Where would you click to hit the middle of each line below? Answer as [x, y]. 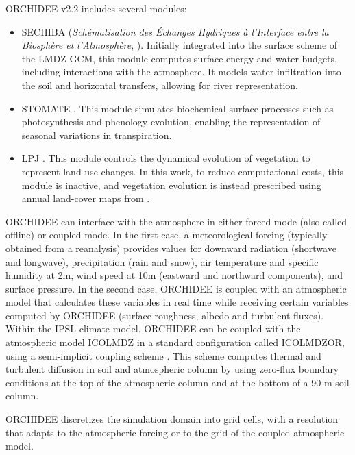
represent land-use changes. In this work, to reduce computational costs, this [183, 171]
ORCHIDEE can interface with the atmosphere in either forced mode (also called [176, 221]
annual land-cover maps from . [86, 198]
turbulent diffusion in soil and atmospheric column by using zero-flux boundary [172, 369]
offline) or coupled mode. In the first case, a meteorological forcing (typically [167, 235]
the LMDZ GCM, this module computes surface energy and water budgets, [179, 58]
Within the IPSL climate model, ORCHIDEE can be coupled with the [153, 329]
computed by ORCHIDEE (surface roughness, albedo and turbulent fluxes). [165, 315]
